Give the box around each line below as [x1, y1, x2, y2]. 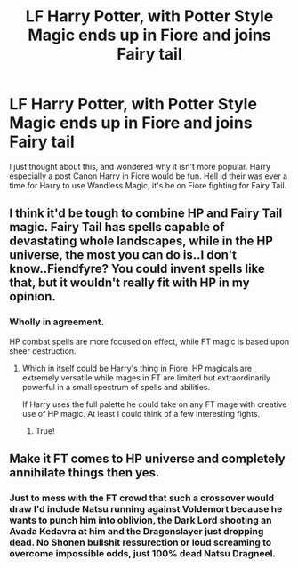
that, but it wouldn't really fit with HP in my [9, 276, 251, 291]
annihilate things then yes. [9, 465, 160, 481]
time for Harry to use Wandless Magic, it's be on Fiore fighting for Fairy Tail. [9, 180, 287, 190]
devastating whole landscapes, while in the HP [9, 234, 274, 249]
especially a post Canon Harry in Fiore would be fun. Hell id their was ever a [9, 171, 287, 181]
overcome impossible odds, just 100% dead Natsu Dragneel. [9, 547, 276, 559]
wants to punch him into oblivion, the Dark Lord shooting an [9, 514, 272, 526]
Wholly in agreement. [9, 316, 105, 328]
